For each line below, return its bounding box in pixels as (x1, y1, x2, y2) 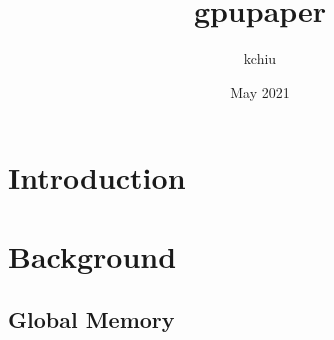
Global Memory (8, 304, 175, 335)
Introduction (8, 157, 186, 198)
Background (8, 235, 177, 276)
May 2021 (230, 81, 290, 102)
